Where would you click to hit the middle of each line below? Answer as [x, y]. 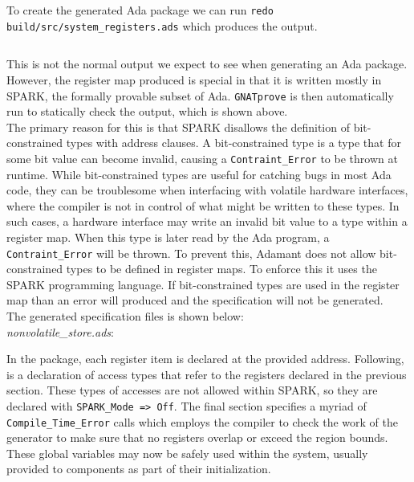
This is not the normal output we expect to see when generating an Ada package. [207, 64]
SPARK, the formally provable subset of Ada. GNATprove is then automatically [200, 95]
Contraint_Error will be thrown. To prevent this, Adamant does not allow [191, 253]
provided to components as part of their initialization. [139, 469]
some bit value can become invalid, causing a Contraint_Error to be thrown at [202, 158]
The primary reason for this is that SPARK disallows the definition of [178, 127]
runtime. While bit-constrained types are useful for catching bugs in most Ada [199, 174]
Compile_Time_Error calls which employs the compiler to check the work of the [202, 421]
